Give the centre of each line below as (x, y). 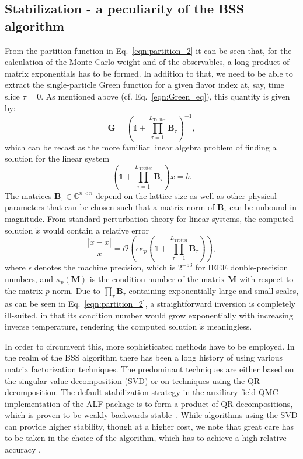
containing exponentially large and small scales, (214, 291)
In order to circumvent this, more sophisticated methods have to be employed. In (150, 346)
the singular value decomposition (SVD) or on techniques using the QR (133, 380)
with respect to (267, 278)
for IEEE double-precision (242, 267)
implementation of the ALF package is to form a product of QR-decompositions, (149, 403)
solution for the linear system (57, 158)
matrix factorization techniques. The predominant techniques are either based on (149, 369)
